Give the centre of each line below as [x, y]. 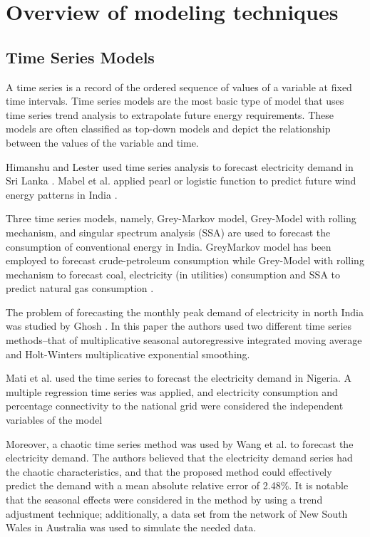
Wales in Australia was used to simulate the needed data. [131, 527]
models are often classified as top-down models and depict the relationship [168, 129]
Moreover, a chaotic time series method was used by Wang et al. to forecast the [180, 443]
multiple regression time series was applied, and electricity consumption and [172, 391]
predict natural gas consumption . [80, 288]
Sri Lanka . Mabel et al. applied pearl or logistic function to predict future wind [181, 181]
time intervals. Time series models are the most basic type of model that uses [175, 101]
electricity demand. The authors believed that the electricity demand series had [179, 458]
